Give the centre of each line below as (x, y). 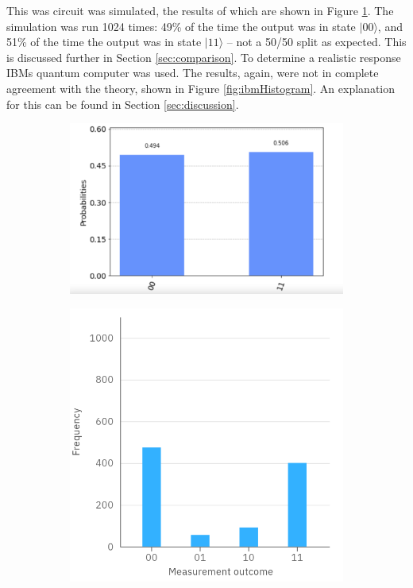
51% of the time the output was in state (104, 42)
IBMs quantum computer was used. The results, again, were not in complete (193, 73)
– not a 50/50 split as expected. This (317, 42)
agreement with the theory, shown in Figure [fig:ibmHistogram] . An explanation (201, 88)
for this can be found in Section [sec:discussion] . (123, 104)
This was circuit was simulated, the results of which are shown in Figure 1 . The (200, 10)
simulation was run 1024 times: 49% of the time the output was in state (181, 26)
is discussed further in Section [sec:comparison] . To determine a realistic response (204, 57)
